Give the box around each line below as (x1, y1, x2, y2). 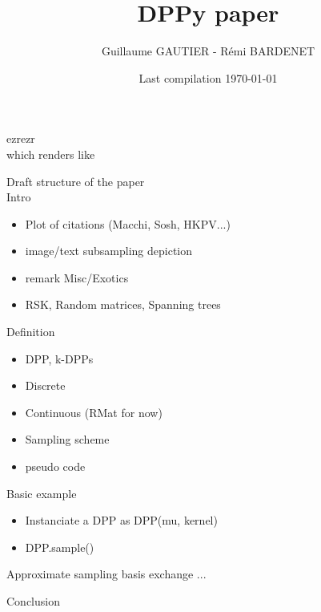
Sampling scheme (25, 431, 110, 448)
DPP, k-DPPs (25, 350, 94, 367)
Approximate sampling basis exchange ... (6, 565, 207, 582)
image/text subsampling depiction (25, 242, 193, 259)
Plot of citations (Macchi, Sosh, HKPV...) (25, 215, 231, 232)
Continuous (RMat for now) (25, 403, 163, 420)
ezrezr (6, 130, 35, 147)
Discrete (25, 377, 66, 394)
